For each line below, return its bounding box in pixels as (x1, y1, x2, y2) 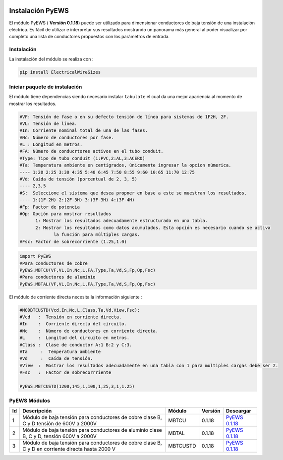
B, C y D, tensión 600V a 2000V (22, 433, 97, 440)
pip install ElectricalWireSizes (19, 69, 101, 75)
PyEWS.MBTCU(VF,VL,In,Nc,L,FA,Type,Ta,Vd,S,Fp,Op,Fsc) (19, 267, 156, 273)
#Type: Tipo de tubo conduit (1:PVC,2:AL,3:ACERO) (19, 155, 146, 161)
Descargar (226, 407, 251, 414)
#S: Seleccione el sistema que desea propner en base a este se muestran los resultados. (19, 190, 247, 196)
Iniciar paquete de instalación (9, 83, 82, 90)
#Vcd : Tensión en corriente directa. (19, 314, 122, 320)
